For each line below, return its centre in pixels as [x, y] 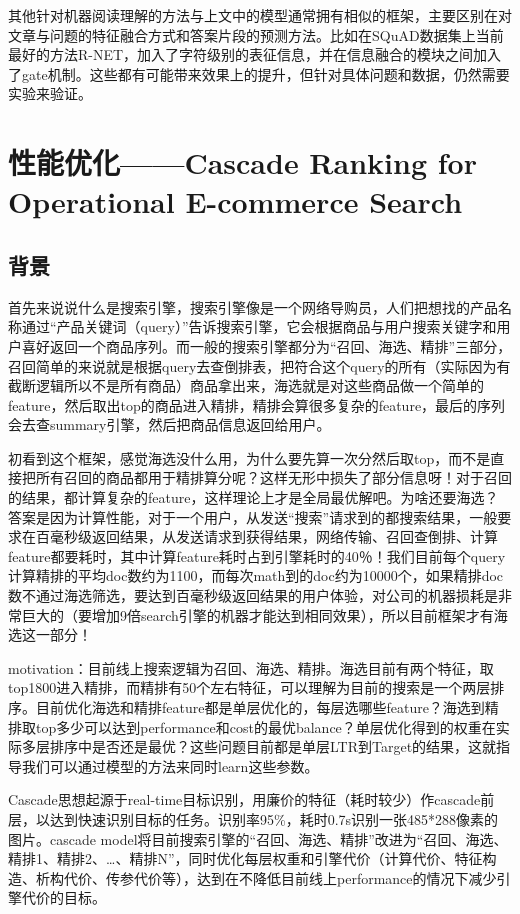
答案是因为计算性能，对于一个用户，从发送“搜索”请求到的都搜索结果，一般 [253, 516]
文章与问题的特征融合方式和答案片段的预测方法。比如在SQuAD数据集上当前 [256, 34]
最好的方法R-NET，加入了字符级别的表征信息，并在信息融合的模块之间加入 [255, 54]
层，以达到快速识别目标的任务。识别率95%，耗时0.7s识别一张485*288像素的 [253, 818]
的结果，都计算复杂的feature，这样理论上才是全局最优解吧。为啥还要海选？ [253, 497]
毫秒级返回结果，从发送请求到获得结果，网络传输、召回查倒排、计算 [273, 536]
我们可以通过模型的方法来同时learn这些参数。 [170, 765]
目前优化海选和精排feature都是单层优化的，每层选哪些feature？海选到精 [267, 707]
